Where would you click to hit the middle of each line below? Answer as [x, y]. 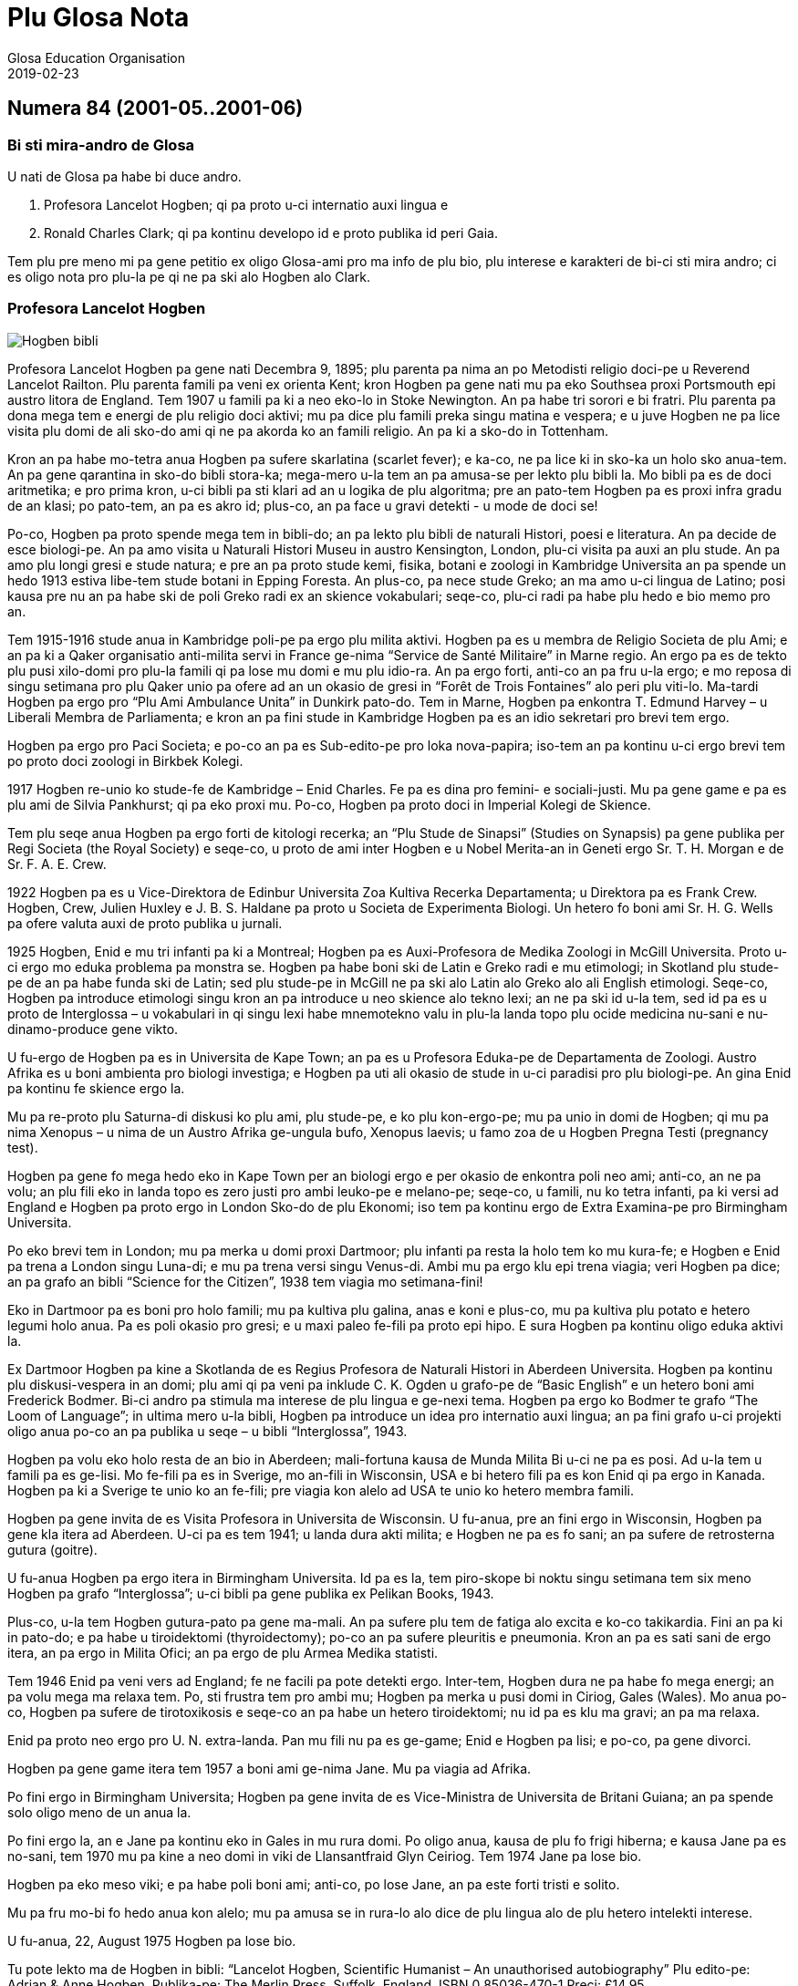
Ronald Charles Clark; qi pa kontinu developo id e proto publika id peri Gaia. [271, 233]
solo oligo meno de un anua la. [99, 1812]
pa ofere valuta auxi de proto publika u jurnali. [145, 923]
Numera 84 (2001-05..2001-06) [155, 109]
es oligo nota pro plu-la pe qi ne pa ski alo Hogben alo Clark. [189, 276]
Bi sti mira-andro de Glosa [101, 145]
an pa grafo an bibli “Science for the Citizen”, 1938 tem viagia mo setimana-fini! [245, 1281]
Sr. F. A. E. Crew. [57, 864]
